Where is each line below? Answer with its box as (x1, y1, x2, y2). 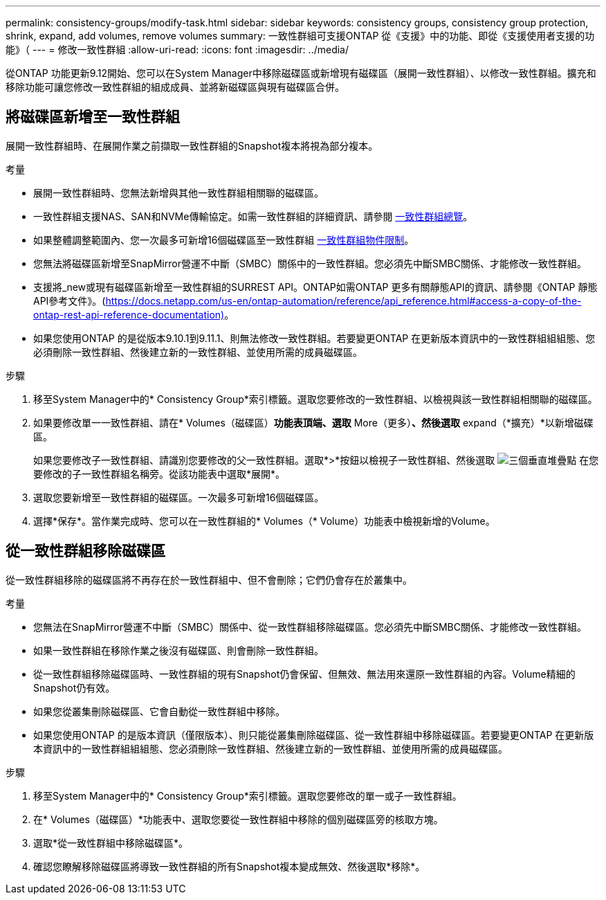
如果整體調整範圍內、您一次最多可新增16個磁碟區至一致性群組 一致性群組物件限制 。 (33, 233, 414, 246)
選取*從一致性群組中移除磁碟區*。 (33, 836, 189, 849)
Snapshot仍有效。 (33, 681, 116, 694)
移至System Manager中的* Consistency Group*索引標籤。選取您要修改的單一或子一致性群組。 (33, 789, 462, 802)
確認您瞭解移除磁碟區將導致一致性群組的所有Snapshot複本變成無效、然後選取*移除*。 (33, 860, 425, 872)
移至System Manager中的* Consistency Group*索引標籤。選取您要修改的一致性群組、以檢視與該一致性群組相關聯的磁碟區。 (33, 393, 598, 405)
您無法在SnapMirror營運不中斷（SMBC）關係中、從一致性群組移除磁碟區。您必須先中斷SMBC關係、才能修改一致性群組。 (33, 620, 587, 633)
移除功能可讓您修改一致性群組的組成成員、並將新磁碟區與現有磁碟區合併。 (6, 81, 345, 93)
